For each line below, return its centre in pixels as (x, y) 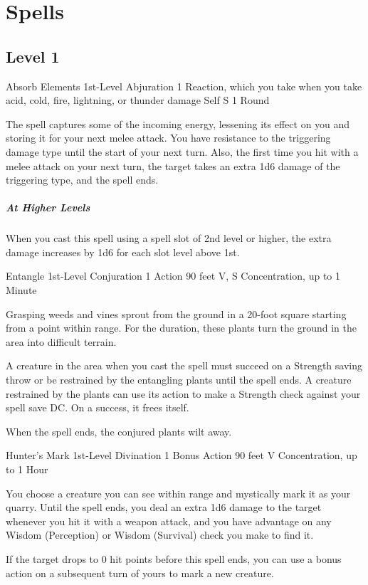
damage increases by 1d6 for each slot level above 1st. (123, 252)
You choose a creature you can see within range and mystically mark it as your (178, 493)
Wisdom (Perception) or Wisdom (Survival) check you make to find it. (160, 535)
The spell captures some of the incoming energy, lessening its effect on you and (178, 123)
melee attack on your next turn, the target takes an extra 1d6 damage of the (173, 165)
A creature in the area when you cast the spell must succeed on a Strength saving (184, 365)
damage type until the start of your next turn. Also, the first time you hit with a (182, 151)
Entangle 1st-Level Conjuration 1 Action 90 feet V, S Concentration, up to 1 (173, 276)
